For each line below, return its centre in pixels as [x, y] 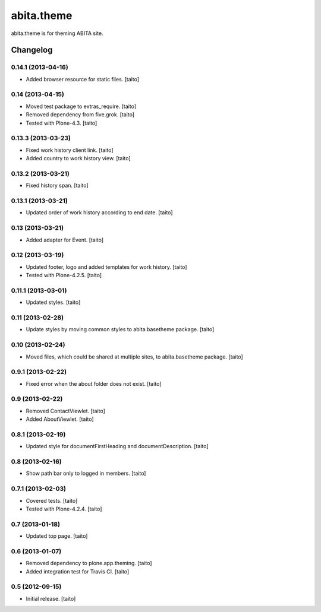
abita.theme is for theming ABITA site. [57, 33]
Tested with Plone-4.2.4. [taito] [64, 509]
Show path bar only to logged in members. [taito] [86, 473]
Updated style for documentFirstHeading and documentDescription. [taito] [117, 446]
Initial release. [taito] [51, 598]
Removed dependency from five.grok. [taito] [80, 115]
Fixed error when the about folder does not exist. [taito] [94, 383]
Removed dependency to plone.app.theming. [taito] [89, 563]
